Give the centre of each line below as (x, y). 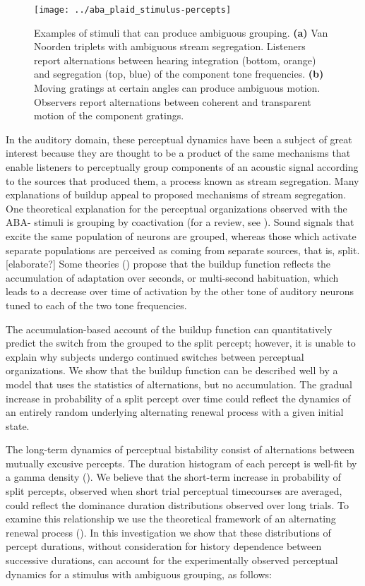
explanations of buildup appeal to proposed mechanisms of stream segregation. (176, 195)
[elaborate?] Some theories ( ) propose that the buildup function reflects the (168, 264)
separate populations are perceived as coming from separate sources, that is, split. (183, 250)
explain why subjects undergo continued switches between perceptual (155, 356)
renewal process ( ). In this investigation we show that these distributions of (168, 532)
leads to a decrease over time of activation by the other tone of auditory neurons (180, 291)
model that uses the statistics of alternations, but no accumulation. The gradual (179, 384)
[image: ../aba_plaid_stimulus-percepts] (133, 10)
